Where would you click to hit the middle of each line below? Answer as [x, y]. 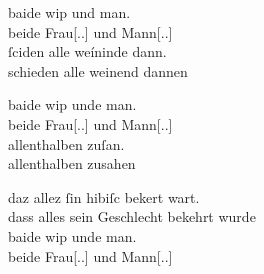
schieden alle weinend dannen [98, 70]
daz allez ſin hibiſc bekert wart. [104, 196]
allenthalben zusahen [72, 163]
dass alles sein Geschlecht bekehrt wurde [132, 216]
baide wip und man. [69, 12]
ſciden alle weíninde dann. [87, 51]
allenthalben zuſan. [66, 143]
